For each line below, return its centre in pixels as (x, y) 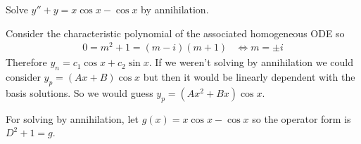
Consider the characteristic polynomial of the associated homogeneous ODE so (175, 33)
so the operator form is (302, 118)
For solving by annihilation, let (72, 118)
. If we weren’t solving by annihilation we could (251, 62)
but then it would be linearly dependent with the (249, 77)
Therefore (26, 62)
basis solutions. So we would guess (80, 92)
